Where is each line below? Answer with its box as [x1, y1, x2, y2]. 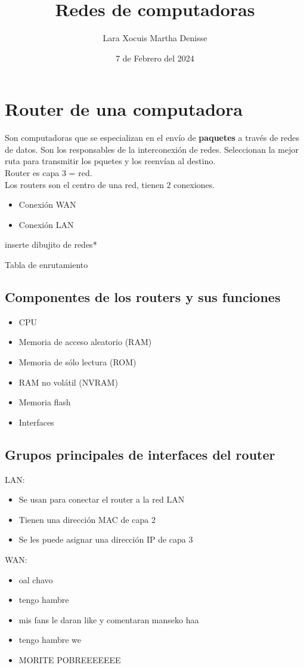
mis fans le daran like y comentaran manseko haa [18, 613, 199, 626]
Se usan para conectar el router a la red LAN [18, 493, 185, 506]
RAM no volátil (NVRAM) [18, 375, 118, 388]
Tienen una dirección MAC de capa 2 [18, 513, 156, 525]
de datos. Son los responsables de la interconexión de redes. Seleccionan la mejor [5, 143, 299, 155]
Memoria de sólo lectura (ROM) [18, 355, 137, 368]
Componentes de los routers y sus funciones [5, 287, 281, 306]
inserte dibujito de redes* [5, 238, 97, 251]
